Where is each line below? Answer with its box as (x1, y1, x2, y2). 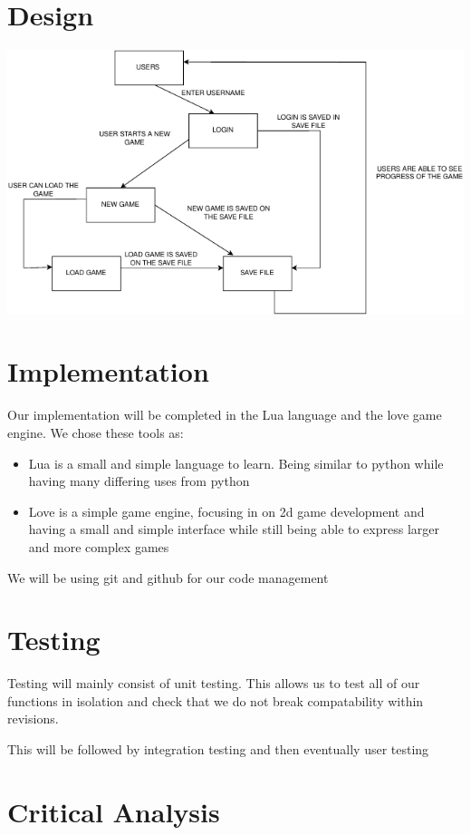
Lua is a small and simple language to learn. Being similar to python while (28, 453, 444, 472)
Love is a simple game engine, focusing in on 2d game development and (28, 501, 425, 520)
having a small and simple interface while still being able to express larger (28, 519, 439, 539)
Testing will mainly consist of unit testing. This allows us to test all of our (7, 674, 420, 693)
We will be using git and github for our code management (7, 568, 329, 587)
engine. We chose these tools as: (7, 422, 184, 442)
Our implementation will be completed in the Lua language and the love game (7, 405, 442, 424)
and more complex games (28, 537, 169, 556)
